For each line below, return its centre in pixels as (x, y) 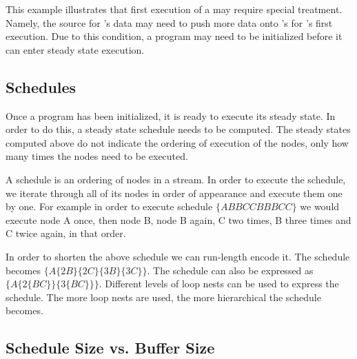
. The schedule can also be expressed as (230, 270)
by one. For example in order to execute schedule (109, 206)
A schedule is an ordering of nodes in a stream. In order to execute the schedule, (176, 179)
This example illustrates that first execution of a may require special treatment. (174, 9)
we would (320, 206)
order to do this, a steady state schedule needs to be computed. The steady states (178, 129)
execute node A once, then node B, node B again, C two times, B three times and (178, 219)
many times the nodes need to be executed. (97, 156)
